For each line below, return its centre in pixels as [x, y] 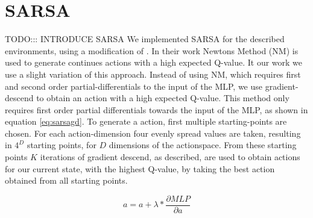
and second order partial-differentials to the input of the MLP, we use [134, 86]
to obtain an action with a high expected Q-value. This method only [163, 98]
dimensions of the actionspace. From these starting [203, 145]
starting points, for [62, 145]
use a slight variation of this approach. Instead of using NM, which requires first [153, 74]
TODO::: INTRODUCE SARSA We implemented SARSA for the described [145, 39]
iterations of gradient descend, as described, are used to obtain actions [170, 157]
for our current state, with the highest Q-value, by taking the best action [140, 168]
